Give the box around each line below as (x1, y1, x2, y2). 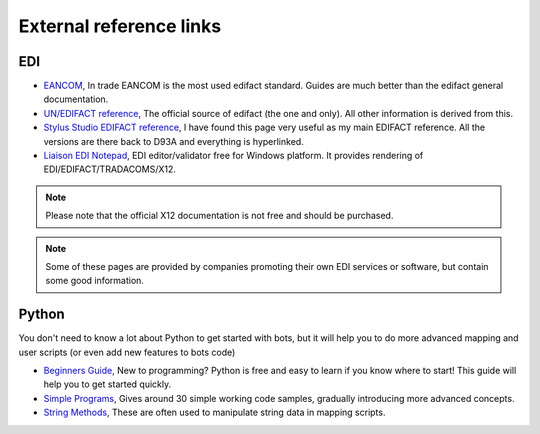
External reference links (18, 15, 222, 37)
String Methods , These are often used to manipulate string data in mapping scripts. (43, 406, 386, 419)
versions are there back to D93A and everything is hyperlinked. (43, 135, 304, 147)
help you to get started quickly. (43, 378, 172, 390)
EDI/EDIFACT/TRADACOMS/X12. (43, 163, 177, 175)
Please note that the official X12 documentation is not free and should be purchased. (45, 210, 394, 222)
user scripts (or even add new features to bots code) (18, 346, 236, 358)
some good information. (45, 275, 145, 287)
